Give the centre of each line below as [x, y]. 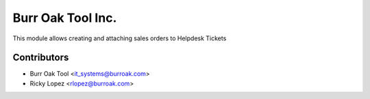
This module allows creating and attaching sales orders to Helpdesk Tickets [120, 38]
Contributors [41, 58]
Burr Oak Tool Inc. [65, 18]
